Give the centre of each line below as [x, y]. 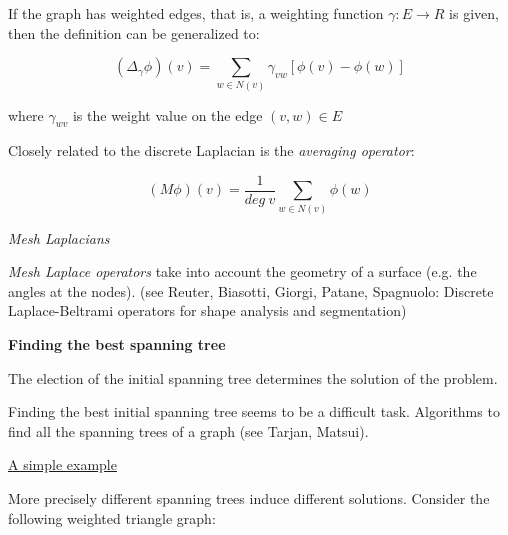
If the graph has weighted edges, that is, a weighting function [196, 13]
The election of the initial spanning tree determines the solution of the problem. [253, 377]
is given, [474, 13]
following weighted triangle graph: [112, 517]
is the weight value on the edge [167, 114]
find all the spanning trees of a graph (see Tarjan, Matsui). [188, 430]
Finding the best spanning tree [117, 344]
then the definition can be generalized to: [134, 32]
